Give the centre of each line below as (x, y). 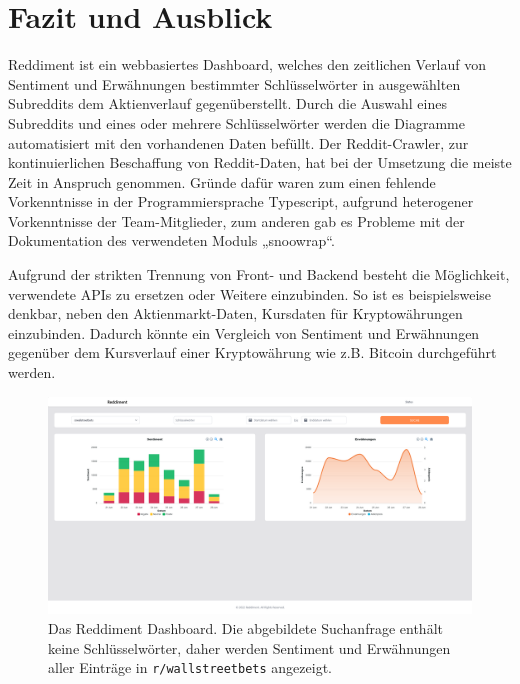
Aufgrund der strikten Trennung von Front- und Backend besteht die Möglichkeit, (259, 274)
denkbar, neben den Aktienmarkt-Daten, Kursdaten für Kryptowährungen (235, 313)
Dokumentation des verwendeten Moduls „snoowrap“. (171, 240)
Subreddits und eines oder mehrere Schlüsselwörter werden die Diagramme (236, 122)
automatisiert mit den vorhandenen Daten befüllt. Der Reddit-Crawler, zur (238, 142)
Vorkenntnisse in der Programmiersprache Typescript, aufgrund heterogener (241, 201)
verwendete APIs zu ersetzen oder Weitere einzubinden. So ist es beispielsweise (250, 293)
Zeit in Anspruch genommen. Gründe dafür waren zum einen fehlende (222, 181)
